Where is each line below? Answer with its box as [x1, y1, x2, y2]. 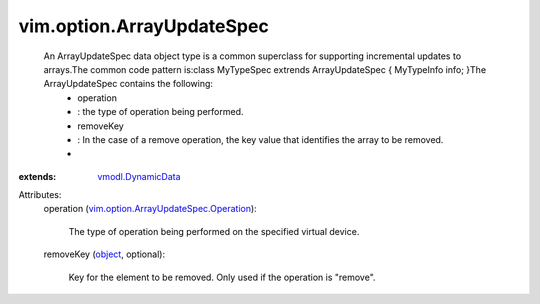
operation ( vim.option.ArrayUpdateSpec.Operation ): [43, 203, 257, 215]
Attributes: [18, 189, 62, 201]
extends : [18, 170, 57, 182]
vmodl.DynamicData [97, 170, 181, 182]
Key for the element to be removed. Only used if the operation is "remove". [68, 271, 376, 283]
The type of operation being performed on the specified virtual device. [68, 225, 360, 237]
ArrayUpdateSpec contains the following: [43, 78, 214, 90]
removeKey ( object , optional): [43, 248, 165, 260]
